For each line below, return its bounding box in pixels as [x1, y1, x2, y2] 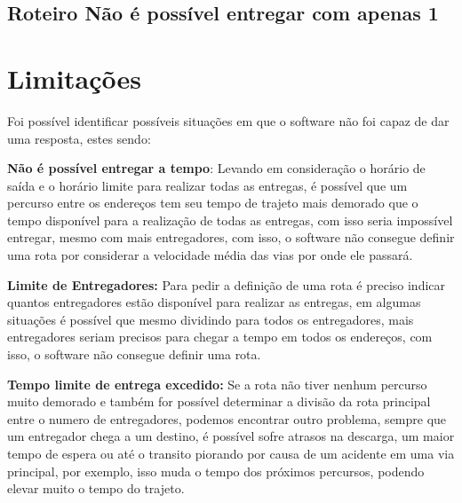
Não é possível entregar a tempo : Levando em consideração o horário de [7, 159, 426, 177]
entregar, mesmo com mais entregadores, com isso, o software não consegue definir [7, 228, 455, 247]
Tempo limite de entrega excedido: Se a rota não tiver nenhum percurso [7, 374, 427, 393]
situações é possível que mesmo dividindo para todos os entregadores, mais [7, 310, 414, 328]
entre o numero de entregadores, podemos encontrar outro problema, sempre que [7, 409, 447, 428]
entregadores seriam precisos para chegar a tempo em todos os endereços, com [7, 327, 433, 346]
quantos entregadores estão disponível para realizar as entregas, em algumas [7, 293, 421, 311]
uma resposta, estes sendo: [7, 129, 151, 147]
